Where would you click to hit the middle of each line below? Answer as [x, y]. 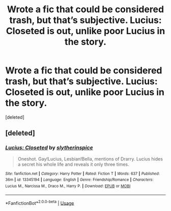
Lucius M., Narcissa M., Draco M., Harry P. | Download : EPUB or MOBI [68, 186]
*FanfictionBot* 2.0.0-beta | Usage [40, 202]
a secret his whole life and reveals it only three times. [73, 164]
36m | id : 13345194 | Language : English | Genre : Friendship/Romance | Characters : [79, 180]
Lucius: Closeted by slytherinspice [49, 148]
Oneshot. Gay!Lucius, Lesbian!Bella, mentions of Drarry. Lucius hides [90, 159]
